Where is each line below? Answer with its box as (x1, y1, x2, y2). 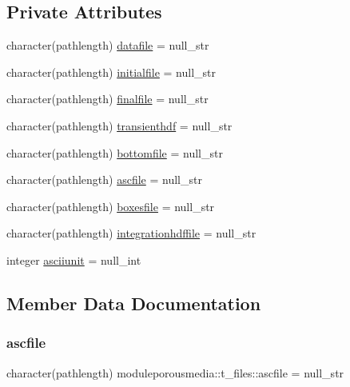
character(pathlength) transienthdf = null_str (6, 117, 233, 134)
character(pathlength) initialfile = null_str (6, 63, 216, 80)
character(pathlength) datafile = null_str (6, 37, 209, 54)
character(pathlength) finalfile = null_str (6, 90, 209, 107)
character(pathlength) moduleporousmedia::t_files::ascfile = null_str (6, 364, 344, 381)
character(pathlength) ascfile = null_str (6, 171, 202, 188)
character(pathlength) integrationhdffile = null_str (6, 225, 257, 241)
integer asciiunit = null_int (6, 251, 141, 268)
